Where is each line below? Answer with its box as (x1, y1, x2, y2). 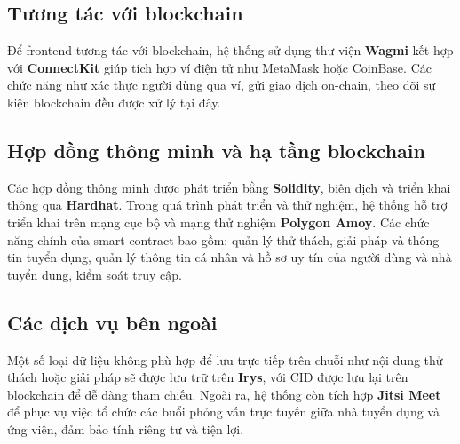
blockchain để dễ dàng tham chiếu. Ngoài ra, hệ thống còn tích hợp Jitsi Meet (7, 385, 441, 403)
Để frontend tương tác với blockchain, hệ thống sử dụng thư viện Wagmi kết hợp (7, 41, 454, 59)
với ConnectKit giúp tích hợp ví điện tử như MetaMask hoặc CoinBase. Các (7, 58, 432, 76)
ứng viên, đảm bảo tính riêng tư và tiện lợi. (7, 419, 244, 438)
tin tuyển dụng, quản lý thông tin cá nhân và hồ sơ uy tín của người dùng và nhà (7, 248, 452, 266)
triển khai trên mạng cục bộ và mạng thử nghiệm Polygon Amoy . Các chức (7, 212, 430, 231)
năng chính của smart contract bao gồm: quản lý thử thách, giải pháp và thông (7, 230, 440, 249)
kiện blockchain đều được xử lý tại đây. (7, 92, 221, 111)
